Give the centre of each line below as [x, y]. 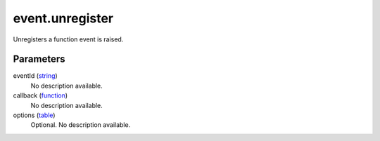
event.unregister [63, 18]
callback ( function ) [40, 95]
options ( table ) [34, 115]
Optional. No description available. [81, 125]
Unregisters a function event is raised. [68, 39]
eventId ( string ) [35, 76]
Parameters [39, 59]
